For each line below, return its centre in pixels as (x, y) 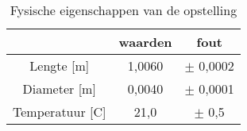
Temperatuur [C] (60, 112)
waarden (145, 42)
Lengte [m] (60, 65)
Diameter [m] (59, 89)
